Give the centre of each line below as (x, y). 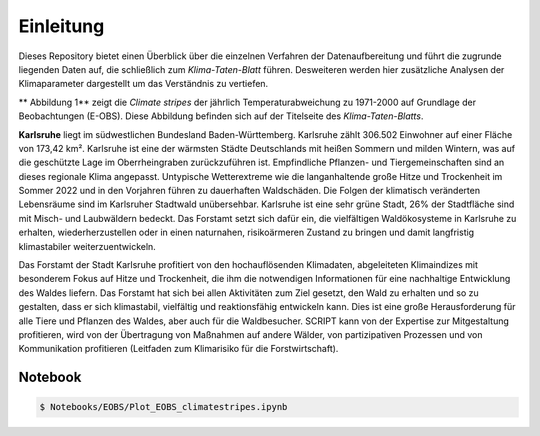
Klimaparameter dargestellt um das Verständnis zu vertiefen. (143, 84)
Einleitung (61, 26)
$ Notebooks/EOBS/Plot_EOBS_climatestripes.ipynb (163, 407)
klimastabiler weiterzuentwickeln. (87, 246)
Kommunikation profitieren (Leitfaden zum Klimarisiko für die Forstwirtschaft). (178, 349)
